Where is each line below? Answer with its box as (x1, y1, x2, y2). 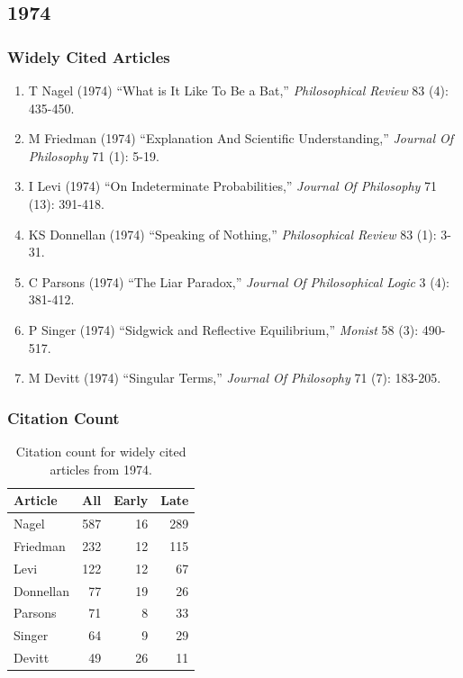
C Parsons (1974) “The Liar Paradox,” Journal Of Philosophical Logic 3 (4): (28, 272, 450, 291)
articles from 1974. (50, 459, 152, 478)
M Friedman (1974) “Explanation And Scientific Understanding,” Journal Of (28, 129, 454, 148)
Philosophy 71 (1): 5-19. (28, 146, 159, 165)
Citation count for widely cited (15, 441, 186, 460)
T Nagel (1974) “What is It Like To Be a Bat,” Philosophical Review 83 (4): (28, 81, 449, 99)
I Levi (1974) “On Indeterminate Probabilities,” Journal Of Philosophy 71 (28, 176, 438, 195)
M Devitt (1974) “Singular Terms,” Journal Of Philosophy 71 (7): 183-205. (28, 368, 441, 387)
